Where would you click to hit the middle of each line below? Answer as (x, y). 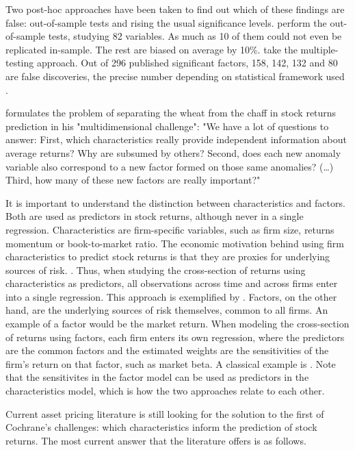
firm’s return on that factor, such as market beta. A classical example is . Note (171, 363)
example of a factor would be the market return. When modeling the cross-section (177, 324)
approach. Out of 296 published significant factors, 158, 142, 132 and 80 (187, 63)
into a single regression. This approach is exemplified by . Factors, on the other (171, 296)
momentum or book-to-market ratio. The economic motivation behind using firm (175, 243)
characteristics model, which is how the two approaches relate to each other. (165, 391)
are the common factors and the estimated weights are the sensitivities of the (167, 350)
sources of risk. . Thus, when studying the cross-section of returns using (156, 270)
